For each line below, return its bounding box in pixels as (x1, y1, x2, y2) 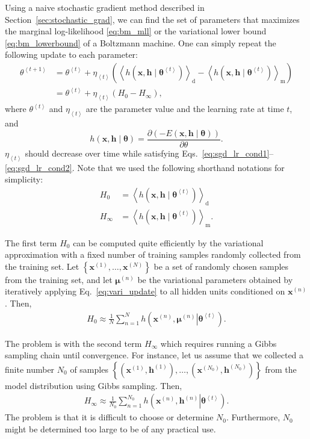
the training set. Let (5, 260, 79, 272)
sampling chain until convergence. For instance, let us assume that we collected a (5, 349, 304, 361)
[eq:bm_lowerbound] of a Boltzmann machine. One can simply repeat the (5, 36, 276, 49)
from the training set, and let (5, 273, 113, 285)
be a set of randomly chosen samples (153, 260, 289, 272)
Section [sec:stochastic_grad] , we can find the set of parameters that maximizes (5, 13, 300, 25)
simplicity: (5, 173, 43, 185)
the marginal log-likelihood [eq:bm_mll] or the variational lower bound (5, 25, 267, 37)
